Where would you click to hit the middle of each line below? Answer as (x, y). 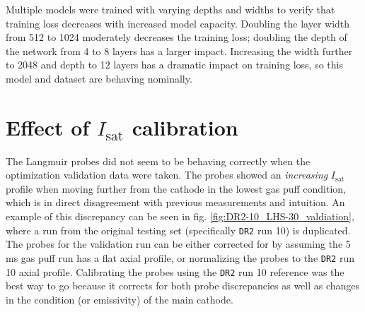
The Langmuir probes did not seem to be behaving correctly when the (158, 161)
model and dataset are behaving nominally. (99, 78)
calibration (185, 127)
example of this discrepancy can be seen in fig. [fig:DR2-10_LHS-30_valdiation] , (180, 216)
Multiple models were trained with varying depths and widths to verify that (170, 9)
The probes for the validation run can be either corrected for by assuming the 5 (178, 244)
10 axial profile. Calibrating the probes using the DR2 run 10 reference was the (175, 271)
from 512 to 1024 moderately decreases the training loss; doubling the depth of (176, 37)
